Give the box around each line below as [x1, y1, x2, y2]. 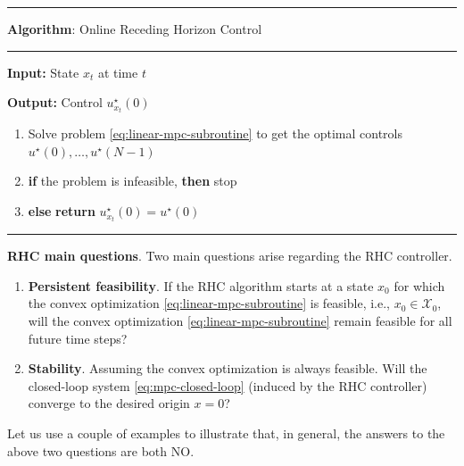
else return [28, 202, 95, 221]
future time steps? [28, 329, 128, 347]
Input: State [7, 62, 79, 81]
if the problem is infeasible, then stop [28, 171, 237, 190]
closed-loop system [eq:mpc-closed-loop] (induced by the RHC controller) [28, 376, 427, 395]
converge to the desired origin [28, 394, 190, 412]
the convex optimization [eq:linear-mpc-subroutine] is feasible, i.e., [28, 294, 390, 312]
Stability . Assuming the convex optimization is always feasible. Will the [28, 359, 427, 378]
